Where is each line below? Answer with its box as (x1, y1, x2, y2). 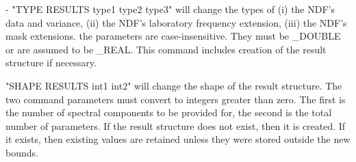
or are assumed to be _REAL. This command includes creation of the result (5, 42, 327, 56)
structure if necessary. (5, 55, 97, 70)
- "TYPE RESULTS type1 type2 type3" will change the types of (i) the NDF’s (5, 2, 335, 16)
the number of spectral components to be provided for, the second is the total (5, 105, 332, 120)
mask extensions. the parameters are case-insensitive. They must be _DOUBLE (5, 29, 341, 43)
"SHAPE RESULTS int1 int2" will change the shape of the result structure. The (5, 78, 342, 92)
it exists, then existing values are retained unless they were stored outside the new (5, 132, 351, 146)
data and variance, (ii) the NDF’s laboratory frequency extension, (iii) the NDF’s (5, 15, 347, 29)
